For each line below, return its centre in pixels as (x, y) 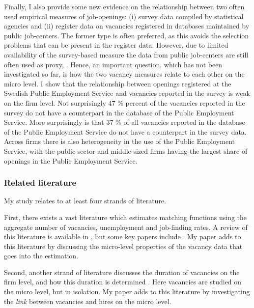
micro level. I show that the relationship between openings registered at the (118, 83)
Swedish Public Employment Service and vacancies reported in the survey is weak (127, 93)
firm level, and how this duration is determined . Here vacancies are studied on (123, 282)
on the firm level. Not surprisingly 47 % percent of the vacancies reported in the (125, 102)
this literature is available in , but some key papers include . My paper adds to (123, 237)
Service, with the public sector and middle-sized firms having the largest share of (126, 151)
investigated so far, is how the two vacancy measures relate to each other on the (124, 74)
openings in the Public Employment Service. (71, 160)
